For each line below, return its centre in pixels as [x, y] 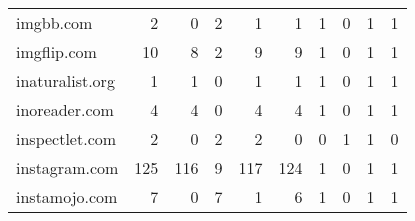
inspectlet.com [66, 138]
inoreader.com [65, 109]
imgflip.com [56, 51]
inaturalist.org [65, 80]
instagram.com [67, 167]
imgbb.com [54, 22]
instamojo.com [67, 196]
